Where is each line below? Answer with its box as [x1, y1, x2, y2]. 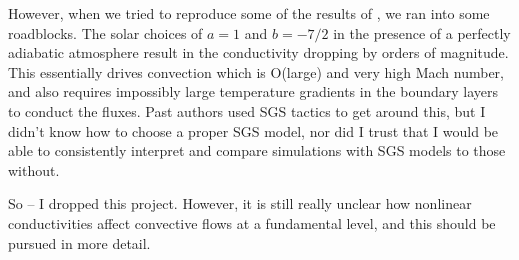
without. [8, 159, 60, 180]
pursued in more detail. [8, 232, 151, 253]
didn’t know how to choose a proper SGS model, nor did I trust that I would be [8, 120, 499, 141]
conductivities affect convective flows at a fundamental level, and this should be [8, 212, 496, 233]
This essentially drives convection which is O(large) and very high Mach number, [8, 61, 504, 82]
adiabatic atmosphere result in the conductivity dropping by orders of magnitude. [8, 42, 509, 63]
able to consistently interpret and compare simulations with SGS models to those [8, 140, 506, 161]
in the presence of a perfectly [333, 22, 511, 43]
